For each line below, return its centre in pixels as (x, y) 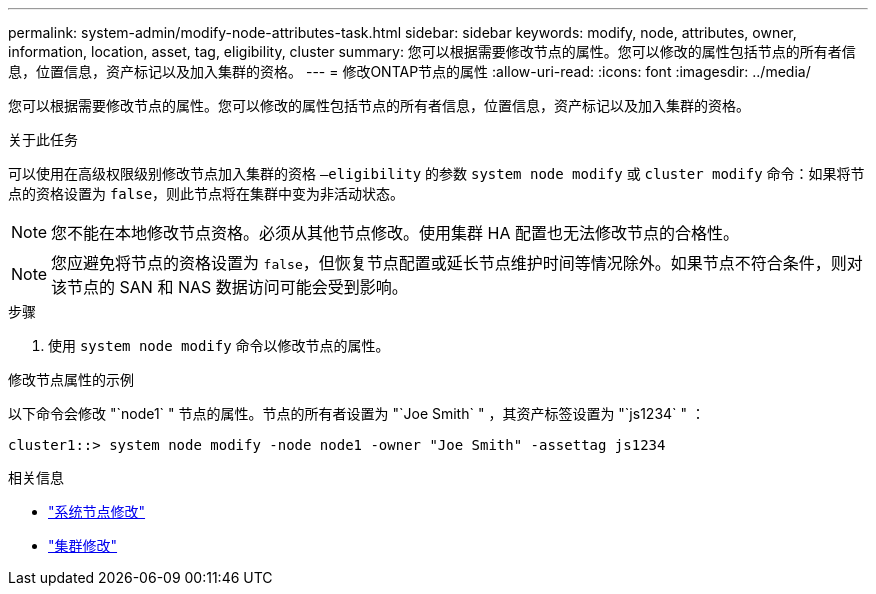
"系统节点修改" (97, 511)
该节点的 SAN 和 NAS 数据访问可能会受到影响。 (229, 287)
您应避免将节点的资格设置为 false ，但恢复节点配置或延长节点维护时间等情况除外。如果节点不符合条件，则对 (457, 263)
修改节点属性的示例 (71, 379)
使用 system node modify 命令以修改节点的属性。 (219, 345)
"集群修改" (83, 545)
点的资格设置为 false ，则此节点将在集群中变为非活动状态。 (206, 193)
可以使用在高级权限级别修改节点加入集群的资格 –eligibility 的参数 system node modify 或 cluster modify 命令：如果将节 (436, 173)
